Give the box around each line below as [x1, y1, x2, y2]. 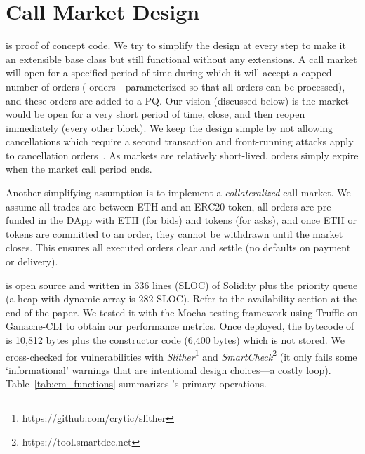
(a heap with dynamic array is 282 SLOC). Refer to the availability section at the [6, 291, 357, 306]
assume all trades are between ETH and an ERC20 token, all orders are [6, 199, 314, 213]
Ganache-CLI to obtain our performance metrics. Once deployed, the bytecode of [6, 319, 354, 333]
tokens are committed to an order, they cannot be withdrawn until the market [6, 226, 343, 241]
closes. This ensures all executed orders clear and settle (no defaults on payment [6, 240, 351, 255]
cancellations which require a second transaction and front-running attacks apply [6, 134, 354, 149]
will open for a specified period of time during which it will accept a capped [6, 65, 332, 80]
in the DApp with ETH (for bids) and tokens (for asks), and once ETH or [38, 213, 357, 227]
